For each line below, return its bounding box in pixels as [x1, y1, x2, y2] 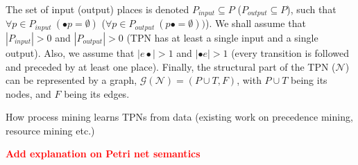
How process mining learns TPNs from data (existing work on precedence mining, [6, 110, 353, 124]
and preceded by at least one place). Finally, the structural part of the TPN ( [6, 59, 336, 73]
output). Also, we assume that [6, 45, 135, 60]
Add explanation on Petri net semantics [6, 146, 201, 161]
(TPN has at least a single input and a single [126, 30, 318, 44]
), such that [287, 2, 336, 16]
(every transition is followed [231, 45, 349, 60]
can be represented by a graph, [6, 73, 137, 87]
